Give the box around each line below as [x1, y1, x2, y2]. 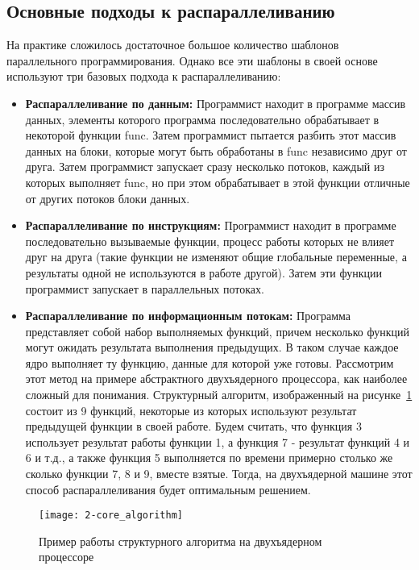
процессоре [39, 548, 94, 565]
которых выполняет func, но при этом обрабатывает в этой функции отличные [25, 173, 410, 190]
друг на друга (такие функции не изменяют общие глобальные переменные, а [25, 248, 407, 265]
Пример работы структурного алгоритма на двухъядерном [39, 532, 322, 549]
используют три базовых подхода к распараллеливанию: [6, 68, 281, 85]
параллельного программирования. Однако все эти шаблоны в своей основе [6, 52, 378, 69]
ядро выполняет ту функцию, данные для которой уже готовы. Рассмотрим [25, 354, 394, 371]
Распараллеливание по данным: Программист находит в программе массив [25, 94, 406, 111]
